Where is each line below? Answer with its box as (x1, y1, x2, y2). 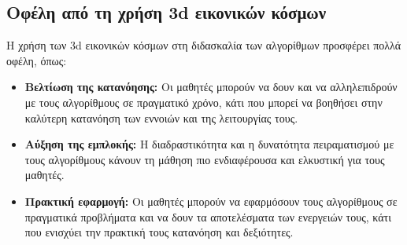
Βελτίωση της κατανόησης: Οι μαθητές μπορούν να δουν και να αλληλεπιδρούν (24, 79, 398, 95)
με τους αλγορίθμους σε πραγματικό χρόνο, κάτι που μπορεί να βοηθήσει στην (24, 93, 383, 110)
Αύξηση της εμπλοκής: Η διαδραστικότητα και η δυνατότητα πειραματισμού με (24, 136, 394, 152)
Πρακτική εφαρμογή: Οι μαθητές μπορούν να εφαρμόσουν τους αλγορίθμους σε (24, 192, 398, 209)
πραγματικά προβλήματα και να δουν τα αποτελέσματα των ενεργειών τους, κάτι (24, 208, 391, 225)
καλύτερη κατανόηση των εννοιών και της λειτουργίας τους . (24, 109, 298, 126)
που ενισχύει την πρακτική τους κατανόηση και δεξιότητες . (24, 224, 294, 240)
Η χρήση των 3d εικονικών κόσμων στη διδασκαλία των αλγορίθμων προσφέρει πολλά (6, 37, 401, 53)
